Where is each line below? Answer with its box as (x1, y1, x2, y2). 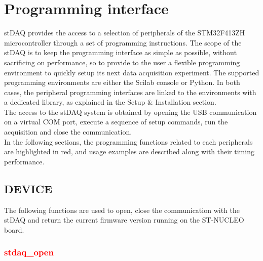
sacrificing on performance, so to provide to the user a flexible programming (4, 57, 240, 67)
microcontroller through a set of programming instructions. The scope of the (4, 37, 242, 48)
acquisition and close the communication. (4, 126, 132, 137)
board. (4, 224, 24, 235)
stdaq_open (4, 246, 54, 258)
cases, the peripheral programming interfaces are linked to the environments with (4, 86, 256, 97)
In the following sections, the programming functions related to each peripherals (4, 136, 253, 147)
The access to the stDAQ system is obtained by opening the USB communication (4, 106, 257, 117)
